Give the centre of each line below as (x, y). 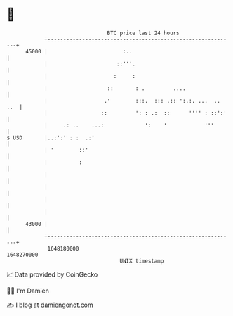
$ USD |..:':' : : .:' (51, 138)
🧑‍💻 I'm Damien (28, 291)
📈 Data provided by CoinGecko (52, 274)
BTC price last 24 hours (143, 33)
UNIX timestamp (142, 261)
